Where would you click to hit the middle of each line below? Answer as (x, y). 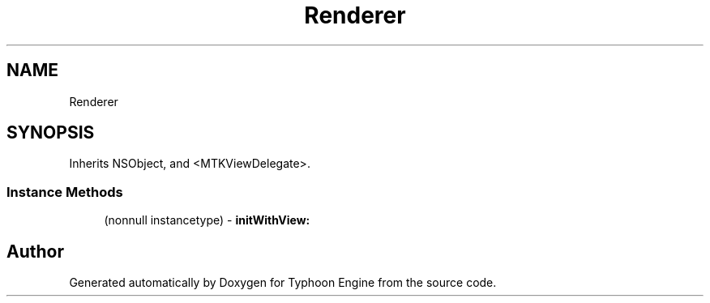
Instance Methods (65, 192)
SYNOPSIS (51, 133)
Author (35, 251)
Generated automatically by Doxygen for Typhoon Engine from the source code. (283, 283)
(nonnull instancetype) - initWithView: (207, 220)
